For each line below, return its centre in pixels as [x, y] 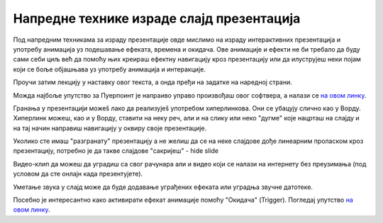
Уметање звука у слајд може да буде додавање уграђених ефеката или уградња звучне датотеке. [163, 187]
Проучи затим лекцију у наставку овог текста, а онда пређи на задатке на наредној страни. [152, 82]
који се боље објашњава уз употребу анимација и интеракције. [109, 69]
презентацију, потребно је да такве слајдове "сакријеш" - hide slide [116, 151]
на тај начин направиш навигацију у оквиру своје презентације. [110, 128]
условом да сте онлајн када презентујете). [78, 174]
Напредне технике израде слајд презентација [157, 18]
